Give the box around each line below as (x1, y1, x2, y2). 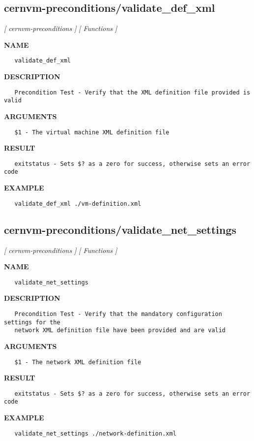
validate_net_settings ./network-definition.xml (14, 430, 176, 437)
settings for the (4, 318, 60, 326)
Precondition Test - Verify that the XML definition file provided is (14, 89, 251, 96)
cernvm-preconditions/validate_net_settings (4, 221, 237, 237)
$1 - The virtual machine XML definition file (14, 128, 169, 136)
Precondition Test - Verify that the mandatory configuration (14, 311, 222, 317)
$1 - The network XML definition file (14, 358, 141, 366)
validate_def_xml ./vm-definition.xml (14, 200, 141, 207)
